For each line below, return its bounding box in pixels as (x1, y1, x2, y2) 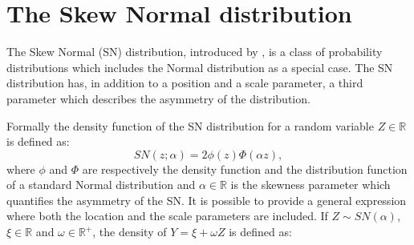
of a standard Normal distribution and (6, 176, 196, 193)
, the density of (92, 223, 167, 240)
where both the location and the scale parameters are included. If (6, 207, 328, 224)
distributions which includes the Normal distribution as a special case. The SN (6, 58, 393, 75)
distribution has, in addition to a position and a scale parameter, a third (6, 74, 363, 91)
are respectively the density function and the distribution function (82, 160, 408, 177)
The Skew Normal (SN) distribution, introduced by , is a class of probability (6, 43, 383, 60)
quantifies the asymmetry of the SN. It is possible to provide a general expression (6, 191, 407, 208)
